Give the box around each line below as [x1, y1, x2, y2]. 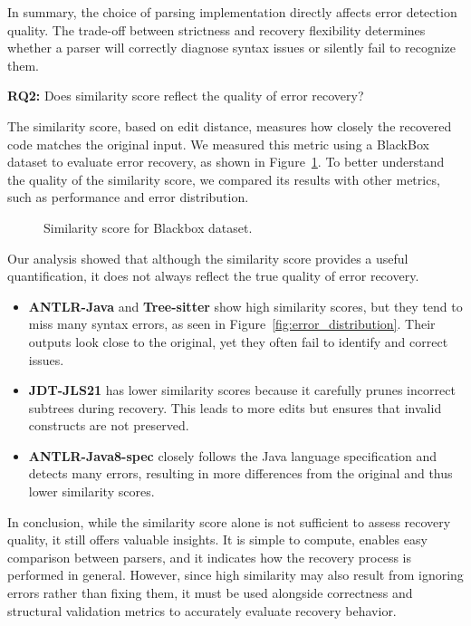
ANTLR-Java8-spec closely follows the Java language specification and [28, 446, 437, 465]
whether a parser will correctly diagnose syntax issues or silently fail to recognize [7, 38, 457, 57]
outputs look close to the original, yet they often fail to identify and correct [28, 332, 448, 351]
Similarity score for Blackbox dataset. [43, 217, 253, 236]
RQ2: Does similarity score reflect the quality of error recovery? [7, 86, 364, 105]
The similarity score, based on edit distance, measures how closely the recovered [7, 116, 452, 135]
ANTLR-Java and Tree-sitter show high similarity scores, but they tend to [28, 296, 463, 315]
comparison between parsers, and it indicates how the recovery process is [7, 547, 411, 566]
